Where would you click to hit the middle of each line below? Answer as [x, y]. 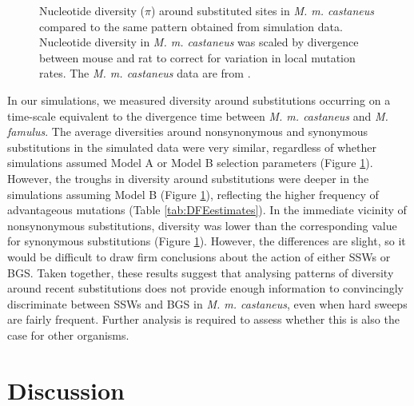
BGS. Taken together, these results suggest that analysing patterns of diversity [201, 272]
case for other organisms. [68, 334]
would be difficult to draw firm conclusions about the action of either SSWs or [199, 256]
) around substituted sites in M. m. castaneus [263, 10]
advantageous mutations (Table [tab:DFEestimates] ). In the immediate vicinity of [207, 210]
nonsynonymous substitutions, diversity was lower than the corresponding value [202, 225]
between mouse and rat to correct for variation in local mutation [197, 57]
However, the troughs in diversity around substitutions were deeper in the [188, 178]
